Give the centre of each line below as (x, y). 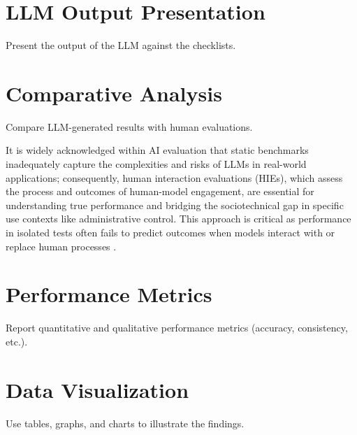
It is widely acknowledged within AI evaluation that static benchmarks (157, 150)
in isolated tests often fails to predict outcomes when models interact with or (170, 232)
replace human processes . (61, 246)
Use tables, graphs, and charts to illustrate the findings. (125, 423)
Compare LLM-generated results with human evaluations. (129, 126)
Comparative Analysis (114, 93)
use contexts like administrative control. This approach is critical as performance (178, 219)
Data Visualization (97, 389)
